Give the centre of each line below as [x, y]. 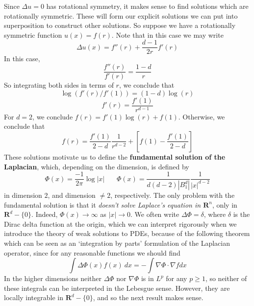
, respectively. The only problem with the [173, 195]
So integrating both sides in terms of [59, 85]
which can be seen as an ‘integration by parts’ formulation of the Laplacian [117, 243]
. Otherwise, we [202, 116]
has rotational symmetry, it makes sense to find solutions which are [147, 6]
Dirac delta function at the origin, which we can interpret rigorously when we [120, 224]
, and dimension [72, 195]
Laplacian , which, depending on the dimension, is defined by [97, 166]
